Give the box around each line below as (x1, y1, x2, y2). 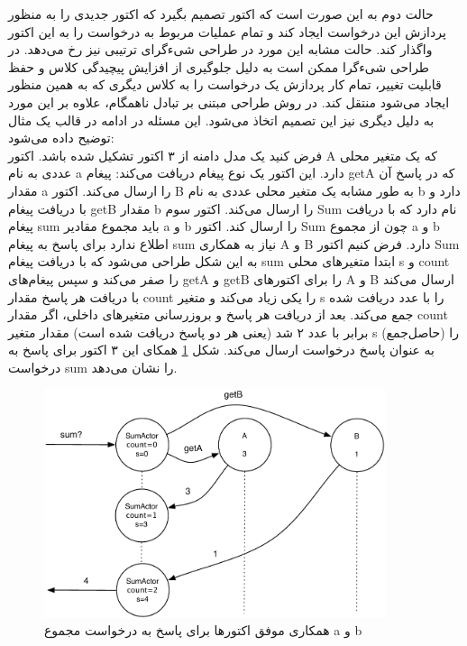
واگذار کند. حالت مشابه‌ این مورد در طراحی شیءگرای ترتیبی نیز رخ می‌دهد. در (8, 40, 433, 59)
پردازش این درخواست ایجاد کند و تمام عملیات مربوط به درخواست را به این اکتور (8, 22, 446, 41)
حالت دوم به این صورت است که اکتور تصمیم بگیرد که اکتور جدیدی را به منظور (8, 5, 434, 23)
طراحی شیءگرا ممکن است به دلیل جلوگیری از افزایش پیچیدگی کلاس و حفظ (8, 57, 430, 76)
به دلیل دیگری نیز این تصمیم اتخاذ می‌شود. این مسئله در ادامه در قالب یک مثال (8, 110, 435, 129)
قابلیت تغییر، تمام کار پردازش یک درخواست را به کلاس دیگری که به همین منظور (8, 75, 442, 94)
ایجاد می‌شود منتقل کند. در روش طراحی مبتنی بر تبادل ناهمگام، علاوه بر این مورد (8, 92, 450, 111)
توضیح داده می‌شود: (8, 128, 114, 147)
